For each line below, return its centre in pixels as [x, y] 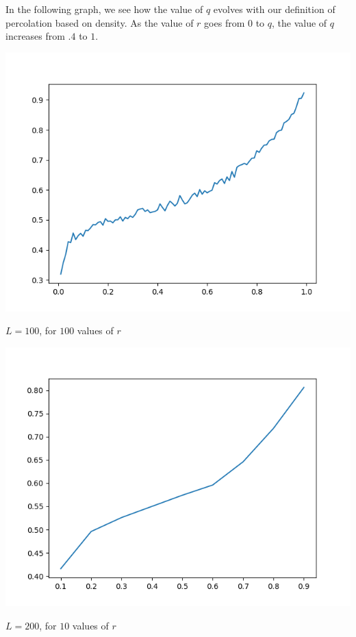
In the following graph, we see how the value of [104, 9]
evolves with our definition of [274, 9]
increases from [35, 36]
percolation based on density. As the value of [100, 22]
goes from [225, 22]
